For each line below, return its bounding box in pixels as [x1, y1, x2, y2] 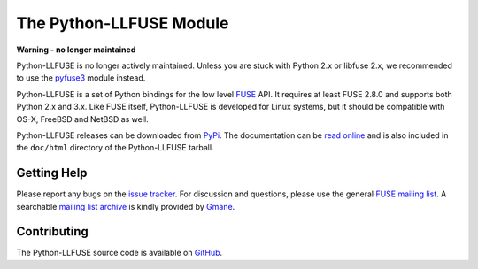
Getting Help [16, 165, 88, 181]
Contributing [16, 224, 89, 239]
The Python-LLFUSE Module [16, 13, 229, 33]
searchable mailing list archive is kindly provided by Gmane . [16, 201, 235, 211]
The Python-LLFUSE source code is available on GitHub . [16, 248, 223, 258]
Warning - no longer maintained [16, 44, 136, 55]
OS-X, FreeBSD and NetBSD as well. [16, 113, 150, 124]
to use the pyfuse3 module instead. [16, 73, 146, 83]
